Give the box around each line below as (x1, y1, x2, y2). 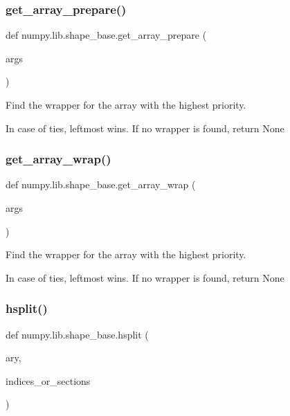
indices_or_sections (6, 373, 91, 388)
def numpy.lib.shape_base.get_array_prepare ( (6, 28, 207, 42)
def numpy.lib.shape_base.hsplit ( (6, 327, 149, 341)
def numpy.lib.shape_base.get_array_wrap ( (6, 177, 196, 192)
